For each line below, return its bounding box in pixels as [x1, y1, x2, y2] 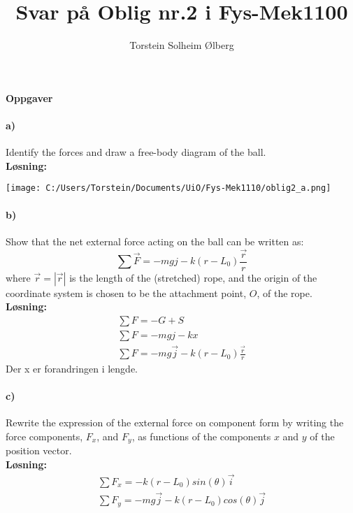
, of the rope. [257, 285, 312, 300]
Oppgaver [6, 90, 53, 105]
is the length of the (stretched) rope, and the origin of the [69, 270, 317, 284]
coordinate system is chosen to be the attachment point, [6, 285, 247, 300]
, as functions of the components [131, 428, 271, 443]
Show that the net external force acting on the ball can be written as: [6, 233, 304, 248]
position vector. [6, 443, 72, 458]
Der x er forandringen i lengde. [6, 361, 138, 375]
